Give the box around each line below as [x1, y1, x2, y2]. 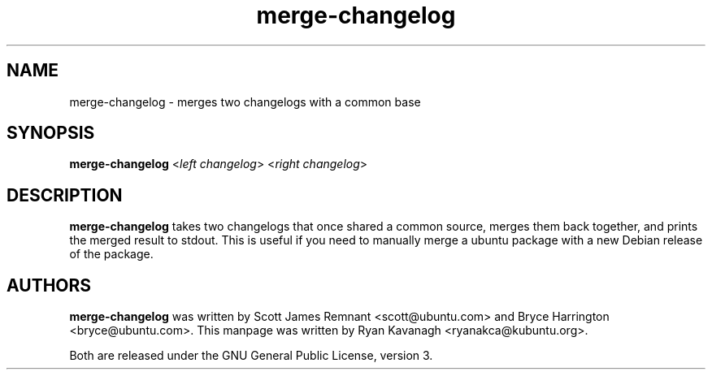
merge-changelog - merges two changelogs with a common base [69, 94, 421, 109]
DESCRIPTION [7, 184, 123, 205]
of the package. [69, 247, 154, 261]
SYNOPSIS [7, 123, 95, 144]
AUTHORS [7, 274, 92, 296]
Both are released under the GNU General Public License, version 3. [69, 348, 433, 363]
